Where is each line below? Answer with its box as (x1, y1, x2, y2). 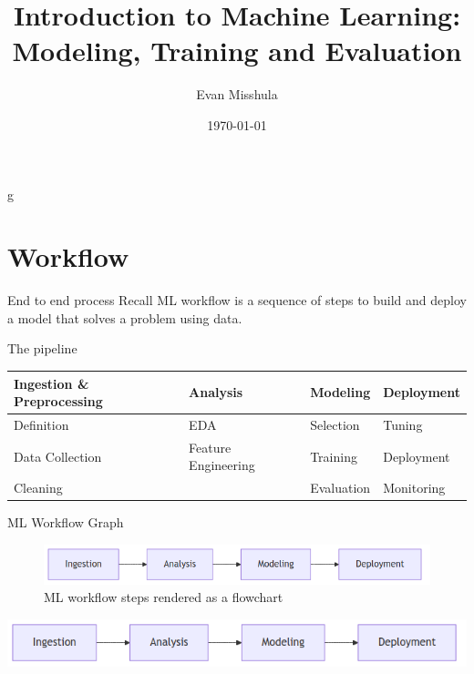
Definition (14, 414, 69, 434)
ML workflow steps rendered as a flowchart (44, 587, 283, 607)
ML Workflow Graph (7, 513, 124, 532)
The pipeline (7, 339, 77, 358)
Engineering (189, 455, 255, 475)
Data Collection (14, 446, 102, 465)
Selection (310, 414, 360, 434)
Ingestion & (14, 373, 89, 393)
